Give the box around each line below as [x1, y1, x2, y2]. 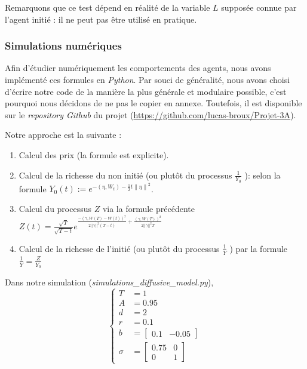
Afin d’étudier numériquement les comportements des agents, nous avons [5, 61, 271, 74]
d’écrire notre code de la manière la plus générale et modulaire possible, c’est [5, 85, 287, 97]
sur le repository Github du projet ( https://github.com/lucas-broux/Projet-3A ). [5, 108, 296, 121]
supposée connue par [221, 1, 297, 13]
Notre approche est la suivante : [5, 128, 122, 141]
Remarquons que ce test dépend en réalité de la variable [5, 1, 210, 13]
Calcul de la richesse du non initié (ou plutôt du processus [19, 168, 232, 181]
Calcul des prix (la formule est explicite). [19, 148, 169, 161]
